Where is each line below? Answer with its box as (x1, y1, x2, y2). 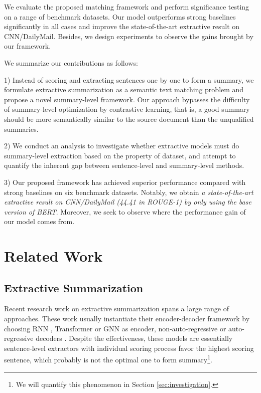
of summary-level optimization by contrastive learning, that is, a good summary (4, 104, 250, 114)
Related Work (4, 246, 103, 266)
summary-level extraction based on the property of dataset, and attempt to (4, 150, 236, 160)
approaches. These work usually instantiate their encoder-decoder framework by (4, 313, 250, 324)
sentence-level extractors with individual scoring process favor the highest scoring (4, 342, 254, 353)
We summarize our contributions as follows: (4, 57, 138, 68)
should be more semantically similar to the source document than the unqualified (4, 113, 254, 124)
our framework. (4, 41, 51, 51)
